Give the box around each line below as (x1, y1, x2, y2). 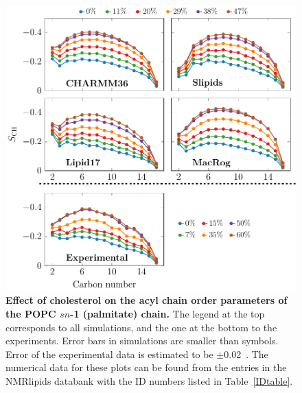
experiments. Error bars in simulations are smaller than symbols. (5, 333, 279, 348)
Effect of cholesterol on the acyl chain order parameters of (5, 293, 288, 307)
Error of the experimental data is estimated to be (5, 346, 213, 361)
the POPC (5, 306, 56, 320)
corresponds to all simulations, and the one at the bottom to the (5, 320, 277, 334)
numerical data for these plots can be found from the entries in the (5, 360, 287, 374)
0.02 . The (224, 346, 268, 361)
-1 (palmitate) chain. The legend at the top (70, 306, 265, 320)
